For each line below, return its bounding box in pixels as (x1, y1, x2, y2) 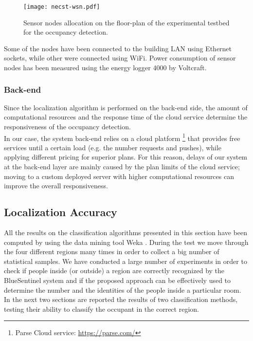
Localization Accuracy (4, 204, 117, 220)
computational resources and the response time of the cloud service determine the (4, 112, 248, 122)
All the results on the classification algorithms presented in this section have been (4, 227, 248, 238)
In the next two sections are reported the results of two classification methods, (4, 294, 238, 304)
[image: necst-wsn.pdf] (23, 3, 100, 10)
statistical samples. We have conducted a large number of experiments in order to (4, 256, 247, 266)
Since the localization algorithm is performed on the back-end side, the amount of (4, 102, 248, 112)
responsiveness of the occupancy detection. (4, 121, 131, 132)
